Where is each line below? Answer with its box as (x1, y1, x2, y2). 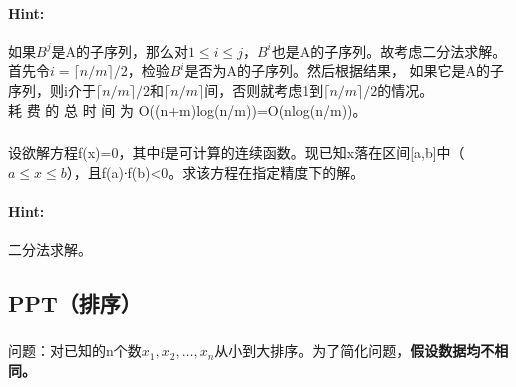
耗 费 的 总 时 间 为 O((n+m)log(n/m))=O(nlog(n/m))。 (8, 99, 367, 120)
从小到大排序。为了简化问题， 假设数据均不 (214, 340, 495, 361)
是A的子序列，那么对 (51, 40, 188, 61)
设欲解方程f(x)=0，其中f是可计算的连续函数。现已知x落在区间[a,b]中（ (8, 142, 465, 163)
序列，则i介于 (8, 79, 96, 100)
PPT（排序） (8, 288, 142, 319)
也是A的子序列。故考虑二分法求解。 (271, 40, 507, 61)
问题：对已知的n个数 (8, 340, 142, 361)
